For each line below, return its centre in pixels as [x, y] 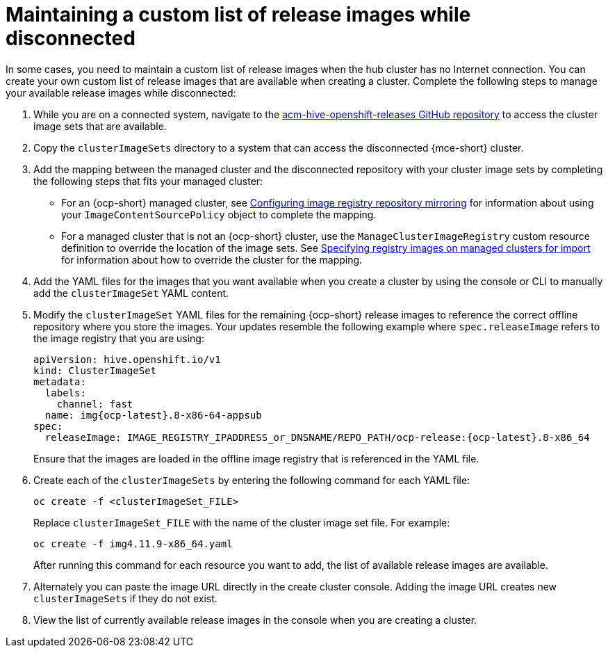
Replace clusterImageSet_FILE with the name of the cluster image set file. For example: [242, 522]
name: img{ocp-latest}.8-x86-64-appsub [153, 415]
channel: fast [95, 404]
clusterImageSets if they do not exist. [125, 598]
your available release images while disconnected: [121, 92]
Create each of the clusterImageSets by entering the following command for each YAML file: [252, 480]
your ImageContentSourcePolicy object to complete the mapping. [219, 214]
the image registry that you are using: [119, 338]
